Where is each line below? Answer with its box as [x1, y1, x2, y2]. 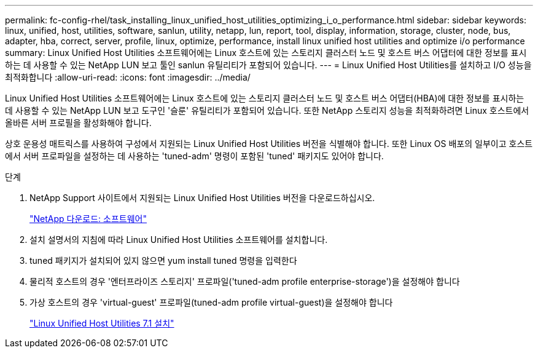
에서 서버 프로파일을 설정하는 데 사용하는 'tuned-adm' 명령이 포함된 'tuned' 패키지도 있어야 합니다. [5, 151, 384, 161]
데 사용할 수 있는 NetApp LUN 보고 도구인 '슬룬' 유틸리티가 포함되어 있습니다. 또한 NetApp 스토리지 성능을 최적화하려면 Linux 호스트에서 [5, 105, 529, 116]
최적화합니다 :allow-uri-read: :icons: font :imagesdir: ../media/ [5, 72, 251, 82]
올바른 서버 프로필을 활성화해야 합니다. [5, 117, 152, 128]
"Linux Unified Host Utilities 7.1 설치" [29, 318, 174, 328]
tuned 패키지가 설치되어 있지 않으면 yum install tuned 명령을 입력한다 [29, 255, 297, 266]
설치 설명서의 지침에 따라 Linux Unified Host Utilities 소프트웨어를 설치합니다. [29, 234, 328, 245]
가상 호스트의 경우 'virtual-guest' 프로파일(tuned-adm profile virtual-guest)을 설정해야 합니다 [29, 297, 393, 307]
